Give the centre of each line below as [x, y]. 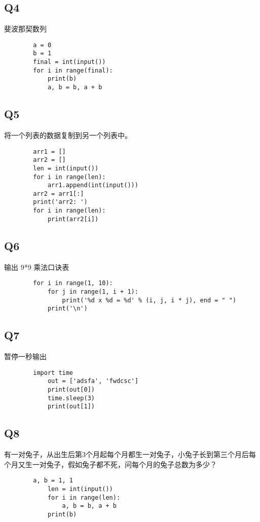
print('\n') [67, 309]
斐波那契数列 [25, 29]
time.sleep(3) [71, 398]
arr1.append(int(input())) [93, 185]
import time [53, 373]
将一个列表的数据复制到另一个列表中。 [68, 135]
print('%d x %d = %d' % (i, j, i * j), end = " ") [149, 300]
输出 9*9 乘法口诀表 [37, 267]
